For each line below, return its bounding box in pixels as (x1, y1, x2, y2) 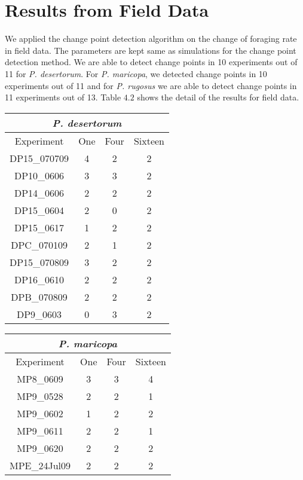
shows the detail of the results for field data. (137, 91, 299, 103)
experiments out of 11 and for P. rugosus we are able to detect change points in (5, 79, 297, 91)
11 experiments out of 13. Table (5, 91, 121, 103)
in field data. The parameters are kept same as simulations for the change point (5, 44, 296, 56)
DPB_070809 (11, 289, 68, 304)
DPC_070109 (11, 237, 68, 252)
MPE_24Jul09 (10, 458, 71, 472)
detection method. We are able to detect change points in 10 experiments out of (5, 56, 298, 68)
